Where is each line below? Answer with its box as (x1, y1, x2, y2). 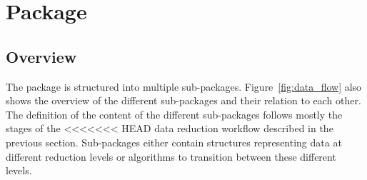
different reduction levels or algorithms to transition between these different (6, 149, 336, 164)
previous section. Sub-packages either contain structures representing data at (6, 134, 342, 149)
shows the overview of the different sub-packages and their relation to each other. (6, 93, 361, 108)
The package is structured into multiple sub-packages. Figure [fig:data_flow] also (6, 79, 362, 94)
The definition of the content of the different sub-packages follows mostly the (6, 106, 343, 121)
